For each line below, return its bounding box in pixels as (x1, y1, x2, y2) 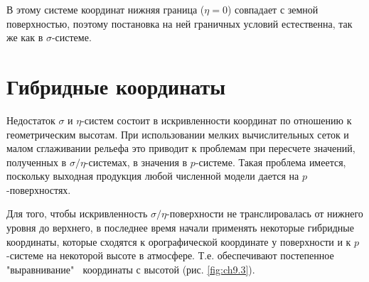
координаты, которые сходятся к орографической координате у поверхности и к (6, 234, 351, 249)
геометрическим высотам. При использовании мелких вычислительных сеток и (6, 126, 349, 141)
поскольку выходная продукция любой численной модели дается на (6, 168, 299, 183)
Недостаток (6, 112, 55, 127)
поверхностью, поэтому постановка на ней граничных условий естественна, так (6, 16, 353, 31)
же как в (6, 30, 43, 45)
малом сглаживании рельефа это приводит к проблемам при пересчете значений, (6, 141, 355, 156)
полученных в (6, 154, 67, 169)
